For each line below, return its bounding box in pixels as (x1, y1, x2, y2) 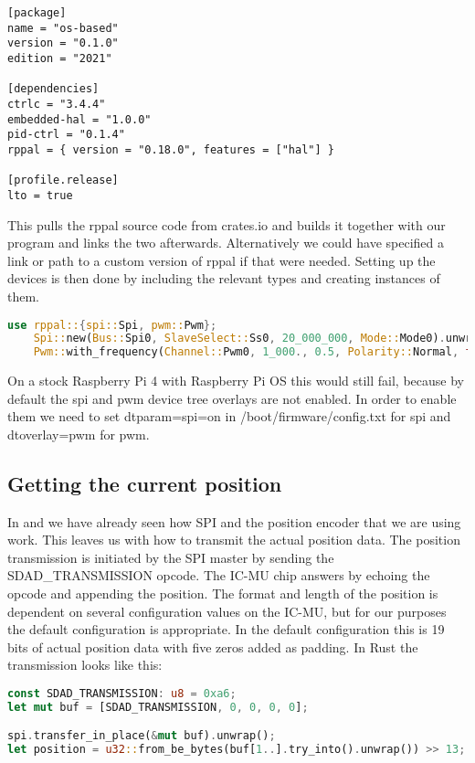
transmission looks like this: (7, 655, 163, 674)
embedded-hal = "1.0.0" (7, 112, 152, 126)
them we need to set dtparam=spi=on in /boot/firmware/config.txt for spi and (7, 407, 451, 426)
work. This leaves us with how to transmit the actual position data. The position (7, 530, 460, 549)
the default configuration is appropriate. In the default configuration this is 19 (7, 620, 445, 639)
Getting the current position (7, 469, 282, 497)
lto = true (7, 188, 73, 202)
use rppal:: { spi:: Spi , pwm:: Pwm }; (7, 318, 217, 332)
